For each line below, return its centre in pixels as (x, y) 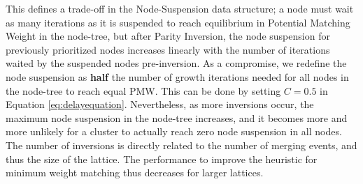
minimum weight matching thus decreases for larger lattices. (135, 172)
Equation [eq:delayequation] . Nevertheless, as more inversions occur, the (160, 104)
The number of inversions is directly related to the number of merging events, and (181, 145)
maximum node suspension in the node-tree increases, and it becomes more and (177, 117)
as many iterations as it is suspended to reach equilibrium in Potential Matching (178, 22)
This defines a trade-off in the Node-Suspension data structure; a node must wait (180, 8)
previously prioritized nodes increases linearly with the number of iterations (168, 49)
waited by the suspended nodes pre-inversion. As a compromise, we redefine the (176, 63)
